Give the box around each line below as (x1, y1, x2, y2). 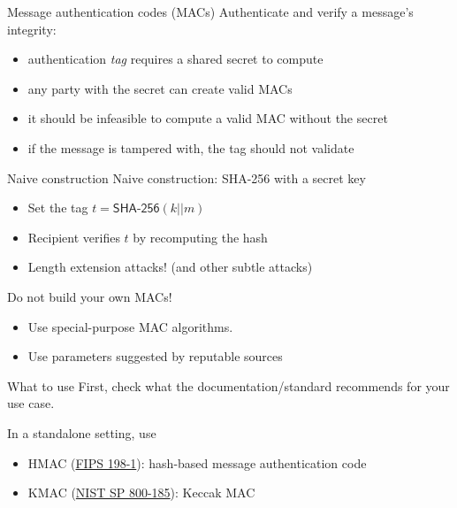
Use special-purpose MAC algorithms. (27, 317, 233, 335)
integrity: (7, 19, 57, 38)
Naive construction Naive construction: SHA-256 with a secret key (7, 168, 366, 187)
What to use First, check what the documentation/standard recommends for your (7, 376, 450, 395)
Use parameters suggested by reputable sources (27, 347, 283, 366)
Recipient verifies (27, 227, 120, 246)
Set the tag (27, 198, 88, 217)
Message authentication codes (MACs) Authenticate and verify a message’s (7, 3, 414, 20)
